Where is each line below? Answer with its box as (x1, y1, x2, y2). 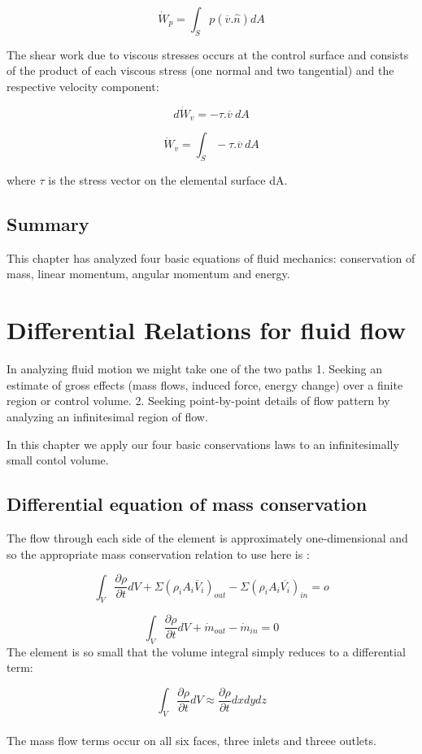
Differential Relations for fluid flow (7, 313, 406, 346)
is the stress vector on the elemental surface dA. (48, 172, 288, 189)
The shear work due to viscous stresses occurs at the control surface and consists (7, 46, 409, 63)
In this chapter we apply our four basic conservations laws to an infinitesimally (7, 435, 399, 452)
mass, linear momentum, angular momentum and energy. (7, 265, 290, 282)
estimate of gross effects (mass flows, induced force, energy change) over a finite (7, 376, 403, 393)
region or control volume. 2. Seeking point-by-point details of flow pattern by (7, 392, 390, 409)
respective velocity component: (7, 77, 159, 94)
